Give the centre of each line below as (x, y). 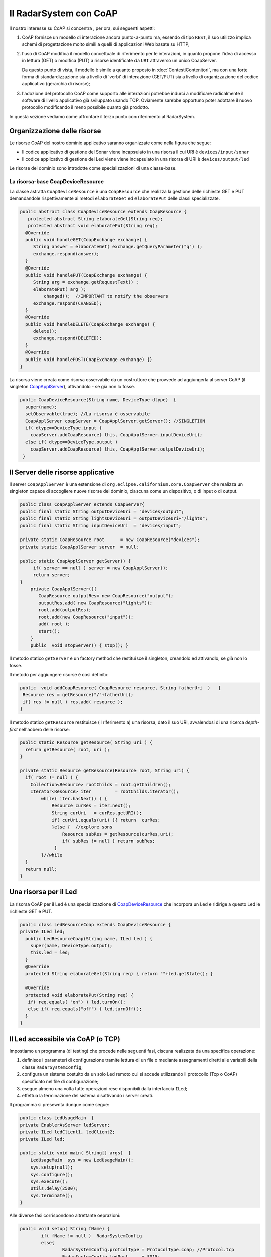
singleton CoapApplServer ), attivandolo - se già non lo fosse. (72, 387)
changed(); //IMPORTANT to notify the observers (106, 296)
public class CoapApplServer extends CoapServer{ (82, 505)
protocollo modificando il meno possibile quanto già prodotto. (86, 107)
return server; (51, 575)
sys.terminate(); (52, 1195)
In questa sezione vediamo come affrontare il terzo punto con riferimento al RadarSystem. (102, 116)
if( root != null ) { (52, 778)
